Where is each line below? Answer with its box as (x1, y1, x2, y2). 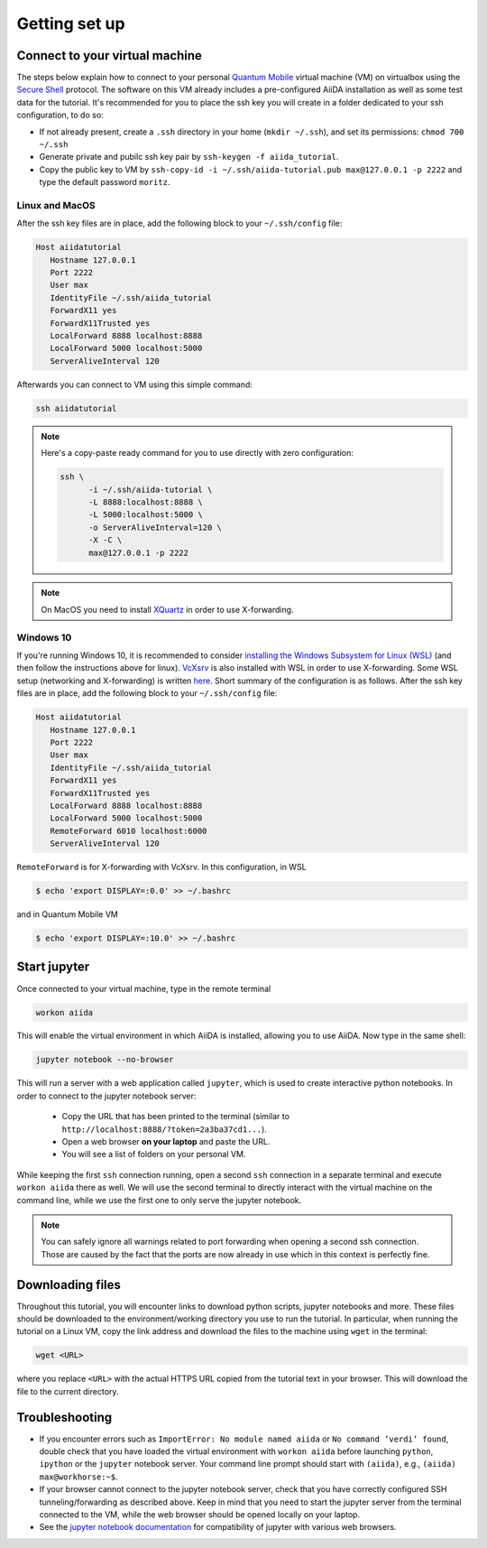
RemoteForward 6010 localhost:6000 (50, 826, 207, 836)
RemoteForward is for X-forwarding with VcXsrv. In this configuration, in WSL (16, 862, 307, 873)
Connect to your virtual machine (16, 48, 203, 63)
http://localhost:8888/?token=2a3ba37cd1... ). (61, 1124, 268, 1135)
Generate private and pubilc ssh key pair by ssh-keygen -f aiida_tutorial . (39, 152, 339, 162)
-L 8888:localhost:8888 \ (88, 496, 203, 507)
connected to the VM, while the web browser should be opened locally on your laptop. (39, 1509, 361, 1520)
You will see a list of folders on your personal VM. (61, 1149, 246, 1160)
